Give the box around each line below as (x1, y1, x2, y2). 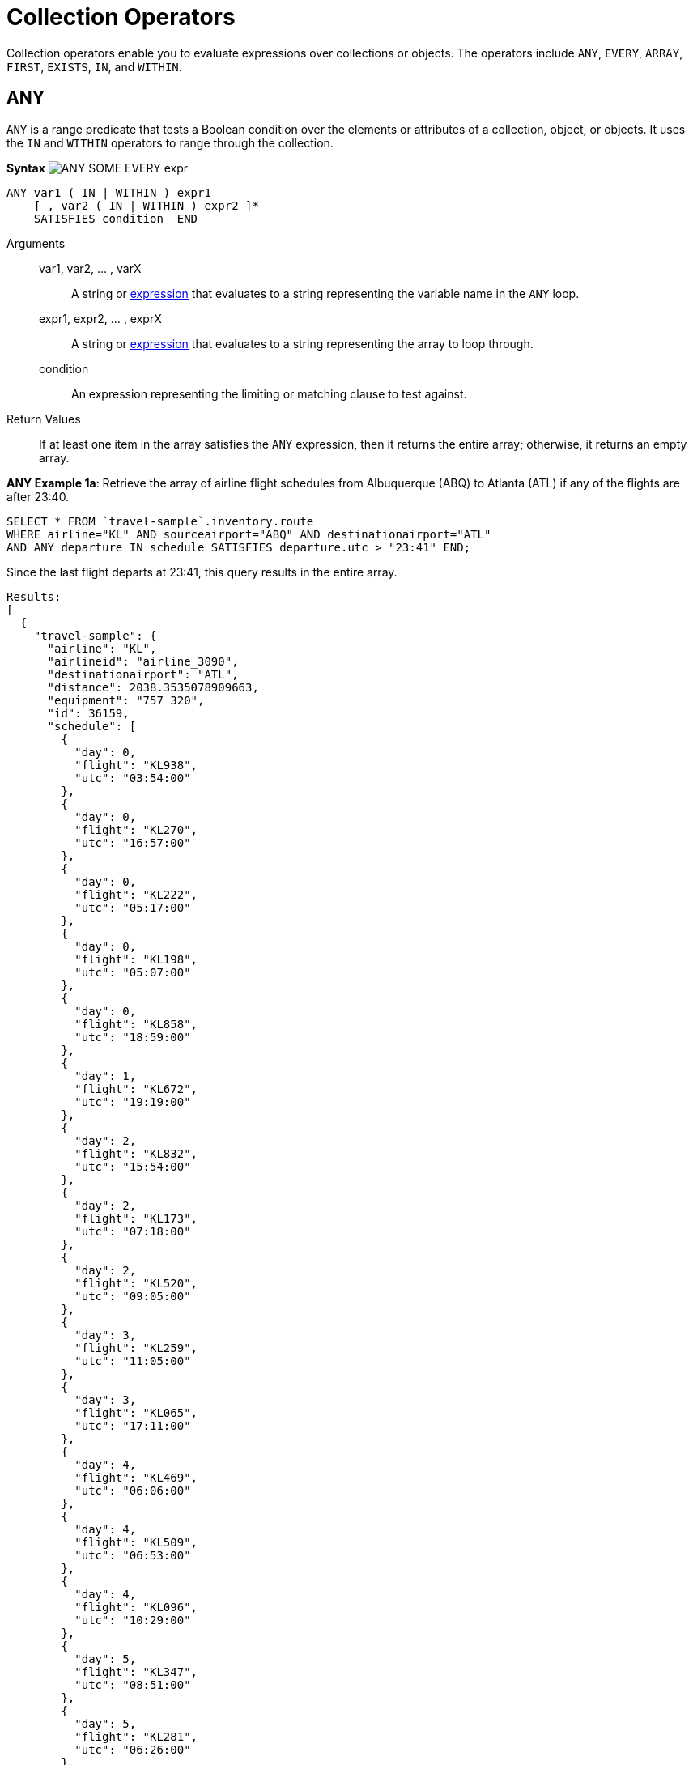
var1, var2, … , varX (39, 261, 142, 275)
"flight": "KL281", (74, 1729, 198, 1743)
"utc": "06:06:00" (74, 1483, 191, 1497)
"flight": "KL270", (74, 823, 198, 836)
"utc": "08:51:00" (74, 1678, 191, 1691)
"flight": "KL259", (74, 1341, 198, 1355)
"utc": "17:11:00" (74, 1418, 191, 1432)
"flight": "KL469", (74, 1470, 198, 1484)
